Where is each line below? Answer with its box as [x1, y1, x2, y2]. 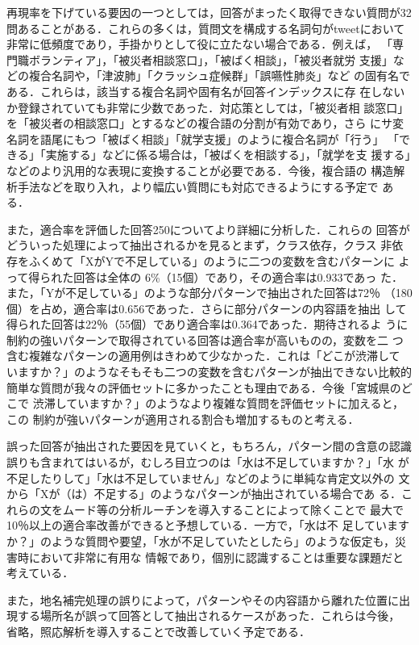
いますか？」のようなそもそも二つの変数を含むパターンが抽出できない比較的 [6, 363, 413, 380]
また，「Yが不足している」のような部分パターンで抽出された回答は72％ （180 [6, 284, 413, 301]
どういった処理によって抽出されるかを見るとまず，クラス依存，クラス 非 [6, 237, 392, 253]
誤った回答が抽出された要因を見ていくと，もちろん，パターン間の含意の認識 [6, 438, 412, 454]
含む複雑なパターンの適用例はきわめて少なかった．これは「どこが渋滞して [6, 347, 400, 364]
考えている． [6, 564, 74, 581]
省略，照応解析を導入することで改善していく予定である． [6, 622, 311, 639]
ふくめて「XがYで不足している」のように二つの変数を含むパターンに [28, 252, 395, 269]
